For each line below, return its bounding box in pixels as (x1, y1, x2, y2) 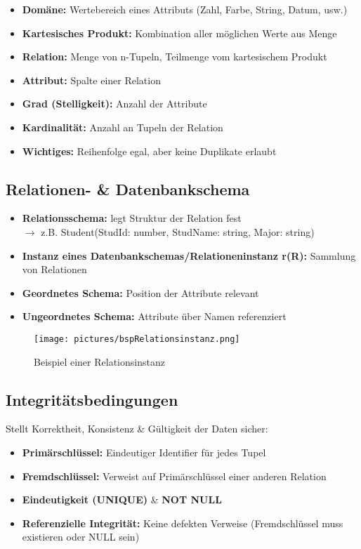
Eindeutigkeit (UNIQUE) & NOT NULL (22, 492, 222, 507)
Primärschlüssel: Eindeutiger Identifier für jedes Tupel (22, 444, 266, 459)
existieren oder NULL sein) (22, 529, 140, 544)
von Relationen (22, 262, 87, 277)
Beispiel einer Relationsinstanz (34, 354, 165, 369)
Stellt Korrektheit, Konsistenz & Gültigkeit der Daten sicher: (6, 421, 268, 436)
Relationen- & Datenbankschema (6, 178, 250, 199)
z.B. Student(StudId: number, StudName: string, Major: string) (41, 224, 315, 239)
